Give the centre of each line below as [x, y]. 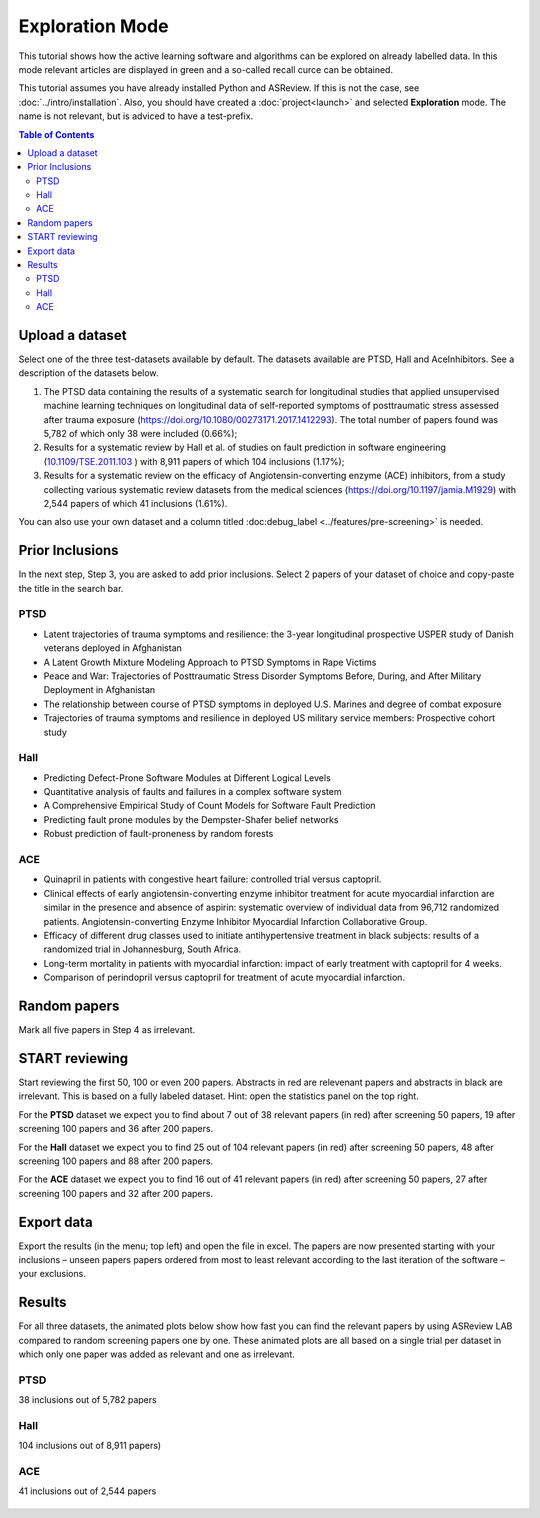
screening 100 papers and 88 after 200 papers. [116, 1161]
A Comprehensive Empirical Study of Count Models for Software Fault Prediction [209, 806]
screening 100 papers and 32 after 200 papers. [116, 1193]
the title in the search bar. [71, 588]
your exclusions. [52, 1274]
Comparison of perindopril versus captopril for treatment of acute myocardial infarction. [224, 977]
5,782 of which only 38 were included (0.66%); [140, 434]
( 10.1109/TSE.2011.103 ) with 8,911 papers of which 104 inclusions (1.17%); [194, 461]
